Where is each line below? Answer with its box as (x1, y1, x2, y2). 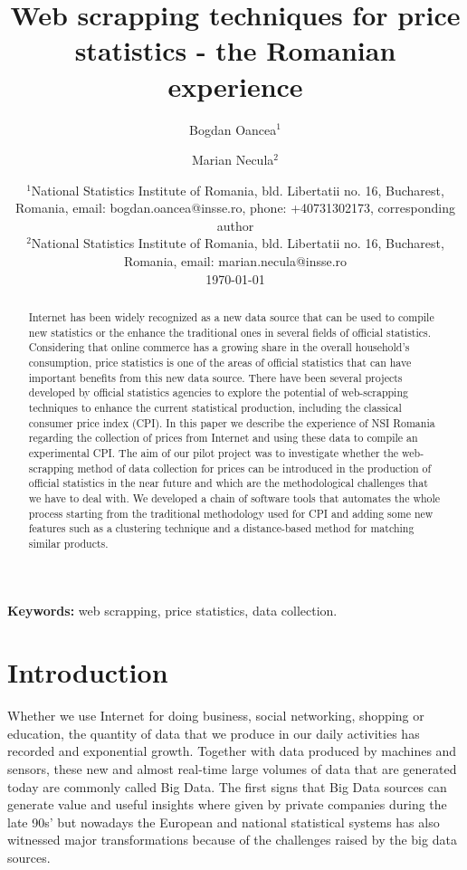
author (216, 215, 254, 234)
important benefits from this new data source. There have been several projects (28, 369, 403, 385)
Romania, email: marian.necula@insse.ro (123, 252, 348, 271)
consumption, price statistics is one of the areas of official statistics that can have (28, 355, 412, 370)
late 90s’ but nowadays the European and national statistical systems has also (7, 812, 440, 831)
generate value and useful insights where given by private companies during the (7, 795, 447, 814)
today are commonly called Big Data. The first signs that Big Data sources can (7, 777, 447, 796)
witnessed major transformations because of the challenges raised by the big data (7, 830, 457, 849)
